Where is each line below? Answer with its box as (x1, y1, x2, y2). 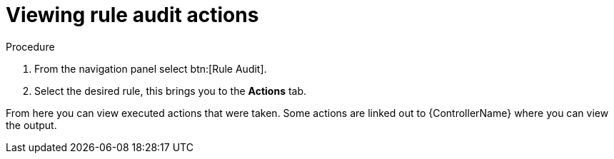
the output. (6, 118, 57, 131)
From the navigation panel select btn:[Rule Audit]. (34, 62, 267, 75)
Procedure (6, 40, 55, 53)
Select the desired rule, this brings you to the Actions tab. (34, 84, 307, 97)
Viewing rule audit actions (6, 3, 259, 27)
